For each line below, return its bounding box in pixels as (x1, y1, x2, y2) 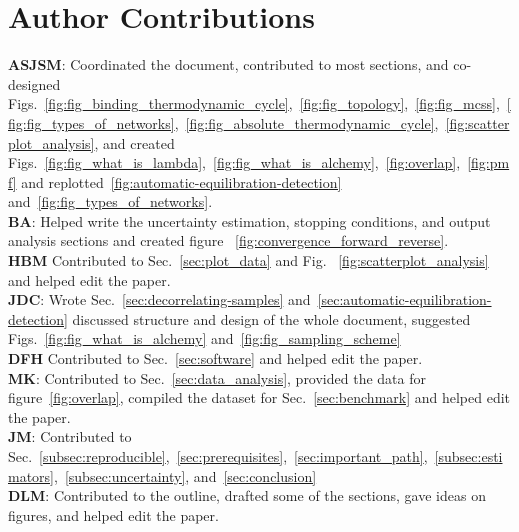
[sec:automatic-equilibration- (317, 289, 492, 310)
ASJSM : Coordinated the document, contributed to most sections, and (8, 54, 449, 75)
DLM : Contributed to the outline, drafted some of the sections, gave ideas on (8, 485, 486, 506)
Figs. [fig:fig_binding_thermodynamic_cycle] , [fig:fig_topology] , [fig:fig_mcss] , (8, 93, 500, 114)
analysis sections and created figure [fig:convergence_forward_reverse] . (8, 230, 449, 251)
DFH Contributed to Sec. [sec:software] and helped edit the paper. (8, 348, 423, 369)
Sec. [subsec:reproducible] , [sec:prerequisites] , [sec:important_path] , (8, 446, 428, 466)
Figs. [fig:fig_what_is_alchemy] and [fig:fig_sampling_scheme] (8, 328, 401, 349)
